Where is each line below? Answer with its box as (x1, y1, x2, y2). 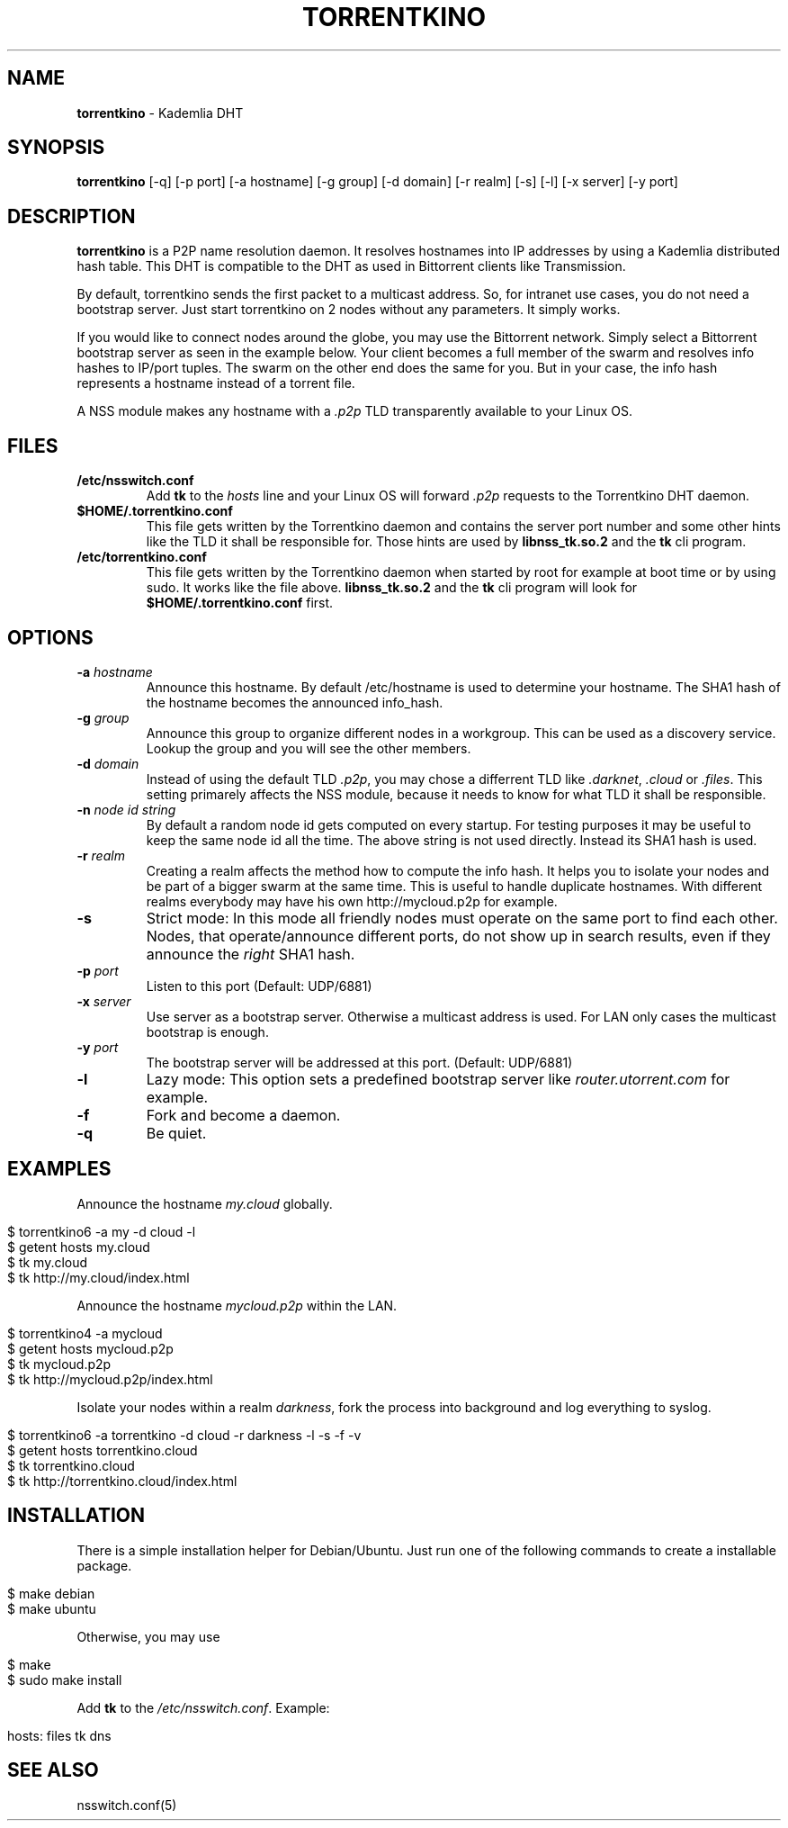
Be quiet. (146, 1123, 207, 1142)
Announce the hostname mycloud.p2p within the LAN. (76, 1297, 398, 1313)
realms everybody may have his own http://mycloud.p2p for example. (146, 893, 558, 909)
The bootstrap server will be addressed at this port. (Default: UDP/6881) (146, 1054, 573, 1070)
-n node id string (76, 801, 176, 817)
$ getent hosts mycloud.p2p (7, 1340, 174, 1356)
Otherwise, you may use (76, 1628, 220, 1644)
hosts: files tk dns (7, 1727, 112, 1743)
